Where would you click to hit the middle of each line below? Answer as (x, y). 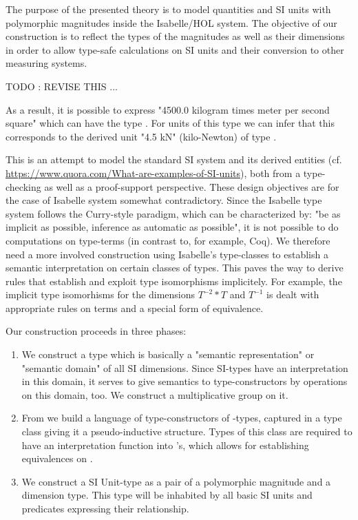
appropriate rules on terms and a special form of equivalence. (135, 308)
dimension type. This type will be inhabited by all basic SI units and (167, 495)
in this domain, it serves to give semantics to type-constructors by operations (185, 381)
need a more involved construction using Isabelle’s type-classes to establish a (167, 254)
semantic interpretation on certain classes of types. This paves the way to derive (175, 268)
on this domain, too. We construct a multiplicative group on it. (155, 394)
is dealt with (293, 294)
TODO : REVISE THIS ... (62, 86)
